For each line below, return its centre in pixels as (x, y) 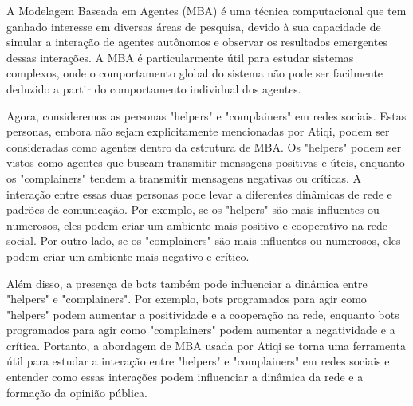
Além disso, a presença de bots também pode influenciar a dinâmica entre (187, 283)
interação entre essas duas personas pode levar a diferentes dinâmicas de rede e (199, 193)
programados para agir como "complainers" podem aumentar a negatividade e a (201, 330)
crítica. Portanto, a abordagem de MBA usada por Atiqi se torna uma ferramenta (206, 345)
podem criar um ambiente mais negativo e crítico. (128, 256)
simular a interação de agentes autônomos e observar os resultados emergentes (197, 42)
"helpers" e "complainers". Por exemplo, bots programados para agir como (187, 299)
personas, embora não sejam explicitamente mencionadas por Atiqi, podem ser (198, 131)
